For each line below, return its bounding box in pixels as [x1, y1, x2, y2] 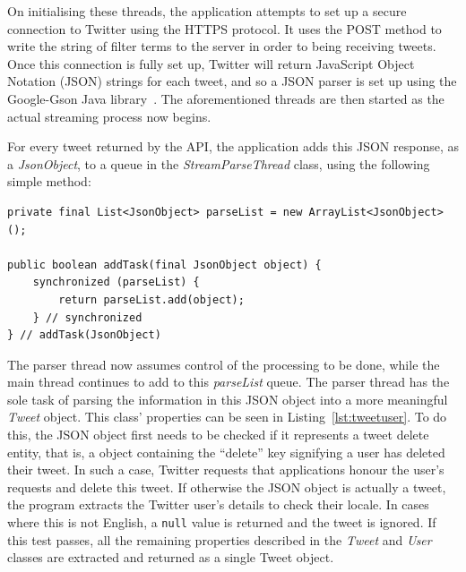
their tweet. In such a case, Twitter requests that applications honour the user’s [7, 460, 444, 479]
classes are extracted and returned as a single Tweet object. [7, 548, 334, 567]
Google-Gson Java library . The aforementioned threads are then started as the [7, 89, 444, 107]
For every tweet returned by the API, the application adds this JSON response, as [7, 137, 459, 156]
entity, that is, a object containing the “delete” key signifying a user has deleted [7, 442, 445, 461]
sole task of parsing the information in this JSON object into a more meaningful [7, 389, 448, 408]
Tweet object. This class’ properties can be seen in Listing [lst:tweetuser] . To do [7, 407, 447, 426]
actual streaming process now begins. [7, 107, 211, 125]
